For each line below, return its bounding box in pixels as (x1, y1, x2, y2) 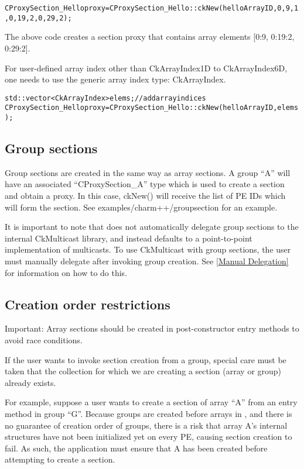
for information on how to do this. (5, 266, 128, 278)
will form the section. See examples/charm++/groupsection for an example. (5, 201, 278, 213)
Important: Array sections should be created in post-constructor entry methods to (5, 322, 299, 334)
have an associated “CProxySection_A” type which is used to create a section (5, 178, 285, 190)
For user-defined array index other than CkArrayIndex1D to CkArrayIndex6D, (5, 61, 288, 74)
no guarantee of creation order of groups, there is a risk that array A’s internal (5, 419, 288, 431)
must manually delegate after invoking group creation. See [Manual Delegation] (5, 255, 289, 267)
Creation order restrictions (5, 295, 170, 313)
